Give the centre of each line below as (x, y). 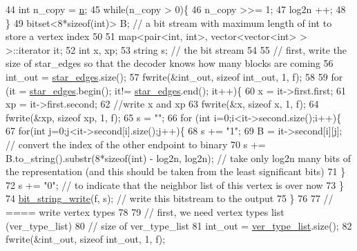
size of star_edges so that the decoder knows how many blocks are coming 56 (170, 63)
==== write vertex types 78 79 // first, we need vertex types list (145, 211)
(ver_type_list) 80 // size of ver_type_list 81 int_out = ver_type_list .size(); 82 (179, 225)
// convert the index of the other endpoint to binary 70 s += (136, 144)
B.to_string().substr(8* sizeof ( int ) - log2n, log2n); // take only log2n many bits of (178, 158)
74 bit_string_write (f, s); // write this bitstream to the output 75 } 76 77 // (170, 198)
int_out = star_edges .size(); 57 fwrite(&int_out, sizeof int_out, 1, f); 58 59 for (174, 76)
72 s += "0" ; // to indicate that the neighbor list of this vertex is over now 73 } (175, 184)
